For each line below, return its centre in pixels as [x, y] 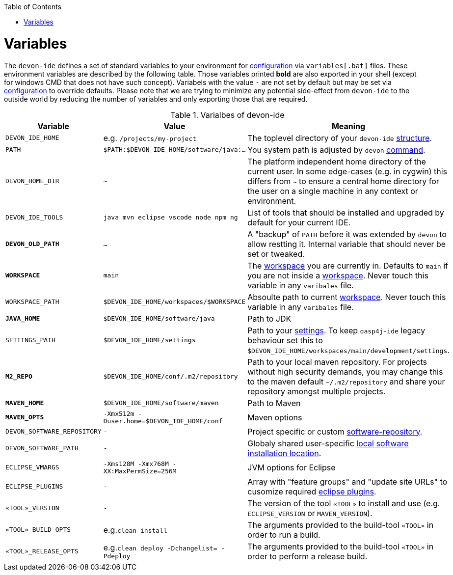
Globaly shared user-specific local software [328, 443]
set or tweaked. [276, 254]
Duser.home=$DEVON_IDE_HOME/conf [163, 421]
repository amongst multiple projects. [317, 391]
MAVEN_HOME [25, 403]
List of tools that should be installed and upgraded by [346, 212]
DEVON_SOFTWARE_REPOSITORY [53, 431]
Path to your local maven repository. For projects [337, 362]
